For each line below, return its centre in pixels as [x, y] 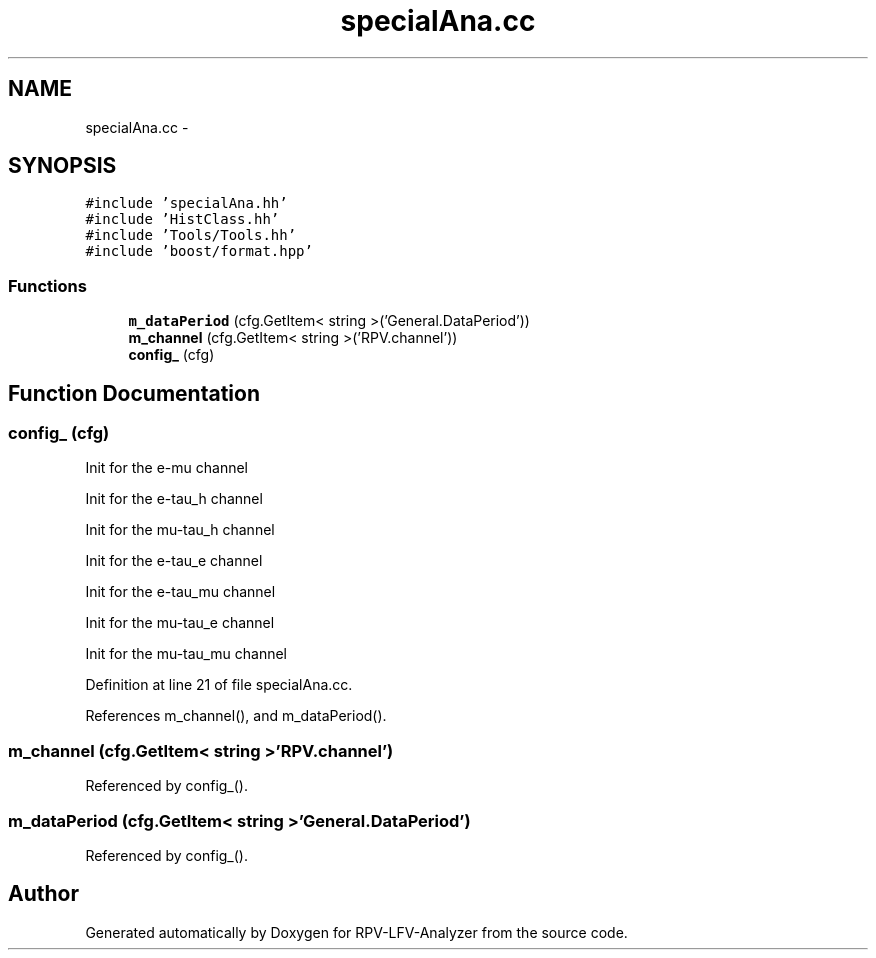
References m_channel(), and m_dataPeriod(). [236, 716]
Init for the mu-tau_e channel [180, 623]
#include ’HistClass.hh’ [182, 219]
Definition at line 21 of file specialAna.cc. [219, 685]
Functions [47, 285]
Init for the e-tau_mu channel [180, 592]
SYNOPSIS [62, 166]
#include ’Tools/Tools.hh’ [191, 235]
